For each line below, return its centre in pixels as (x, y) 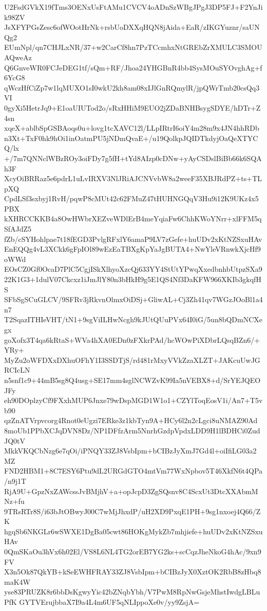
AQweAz (18, 57)
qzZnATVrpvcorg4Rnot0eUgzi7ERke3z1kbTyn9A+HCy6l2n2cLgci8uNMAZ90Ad (131, 420)
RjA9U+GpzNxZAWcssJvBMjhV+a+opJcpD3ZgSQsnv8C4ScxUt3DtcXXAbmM (131, 491)
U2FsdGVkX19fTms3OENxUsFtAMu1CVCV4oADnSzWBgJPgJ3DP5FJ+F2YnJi (133, 7)
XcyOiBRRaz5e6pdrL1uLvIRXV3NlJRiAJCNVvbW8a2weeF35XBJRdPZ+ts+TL (133, 178)
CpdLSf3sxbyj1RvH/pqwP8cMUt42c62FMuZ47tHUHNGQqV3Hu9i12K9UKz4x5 (131, 198)
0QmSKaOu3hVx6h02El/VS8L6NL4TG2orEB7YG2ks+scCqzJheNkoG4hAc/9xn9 (133, 552)
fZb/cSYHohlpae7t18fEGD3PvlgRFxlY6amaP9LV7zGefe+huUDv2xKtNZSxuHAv (133, 239)
